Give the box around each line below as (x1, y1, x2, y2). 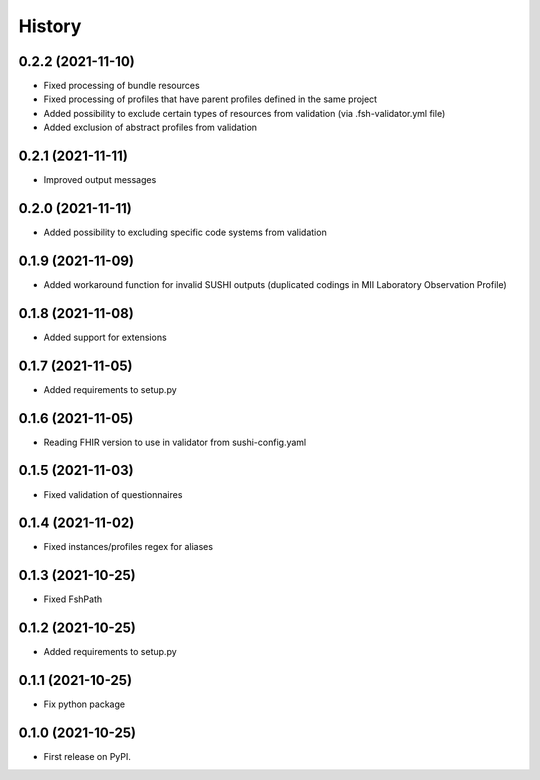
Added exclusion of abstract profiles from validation (43, 121, 258, 134)
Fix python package (43, 698, 125, 710)
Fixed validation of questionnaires (43, 488, 183, 500)
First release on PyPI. (43, 751, 132, 763)
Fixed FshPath (43, 593, 103, 605)
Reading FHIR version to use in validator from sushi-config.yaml (43, 436, 307, 448)
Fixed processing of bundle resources (43, 80, 200, 92)
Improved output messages (43, 174, 157, 186)
